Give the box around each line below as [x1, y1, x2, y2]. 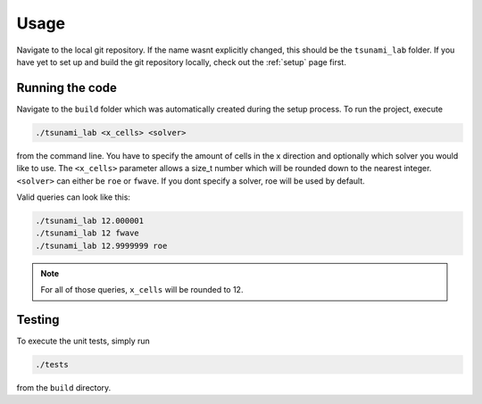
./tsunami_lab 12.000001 [35, 215, 145, 226]
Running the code [16, 80, 118, 95]
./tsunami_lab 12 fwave [35, 228, 140, 238]
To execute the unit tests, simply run [16, 335, 151, 347]
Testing [16, 312, 60, 327]
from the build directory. [16, 383, 112, 392]
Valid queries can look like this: [16, 192, 131, 202]
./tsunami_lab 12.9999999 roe [35, 241, 168, 251]
